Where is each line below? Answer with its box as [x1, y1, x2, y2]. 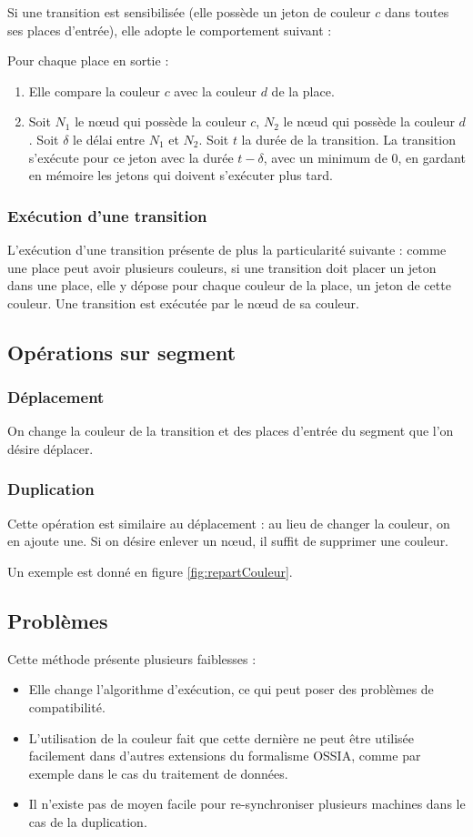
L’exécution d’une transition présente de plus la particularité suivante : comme [7, 239, 447, 258]
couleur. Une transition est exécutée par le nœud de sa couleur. [7, 293, 359, 312]
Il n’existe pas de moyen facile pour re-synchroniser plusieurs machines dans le [28, 794, 466, 813]
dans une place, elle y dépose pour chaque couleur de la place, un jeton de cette [7, 276, 451, 295]
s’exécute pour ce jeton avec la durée [28, 147, 234, 166]
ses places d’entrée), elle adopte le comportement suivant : [7, 20, 332, 39]
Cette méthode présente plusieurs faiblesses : [7, 649, 257, 668]
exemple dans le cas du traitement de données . [28, 763, 288, 782]
